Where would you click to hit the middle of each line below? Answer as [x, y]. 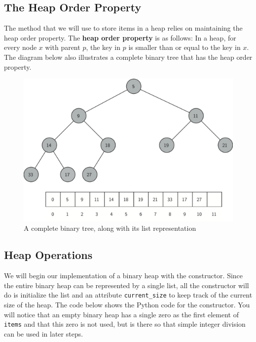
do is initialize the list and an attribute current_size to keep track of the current [128, 295]
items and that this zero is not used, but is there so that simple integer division [125, 324]
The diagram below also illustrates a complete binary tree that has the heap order [128, 57]
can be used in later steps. [44, 333]
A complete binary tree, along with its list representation [110, 228]
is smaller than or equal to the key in [184, 47]
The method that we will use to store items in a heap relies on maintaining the [123, 28]
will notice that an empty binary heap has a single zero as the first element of [121, 314]
